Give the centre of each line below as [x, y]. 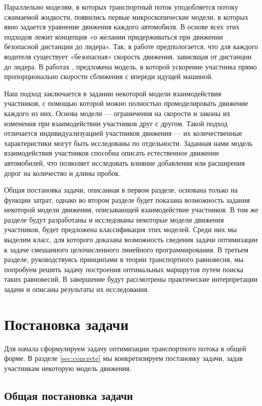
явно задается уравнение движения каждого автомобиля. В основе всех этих [122, 27]
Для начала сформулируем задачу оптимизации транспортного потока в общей [125, 348]
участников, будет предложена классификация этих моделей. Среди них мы [121, 229]
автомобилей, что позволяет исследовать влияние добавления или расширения [125, 162]
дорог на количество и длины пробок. [63, 173]
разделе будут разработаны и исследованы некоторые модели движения [114, 219]
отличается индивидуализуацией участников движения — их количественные [123, 133]
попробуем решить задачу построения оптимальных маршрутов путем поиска [124, 269]
